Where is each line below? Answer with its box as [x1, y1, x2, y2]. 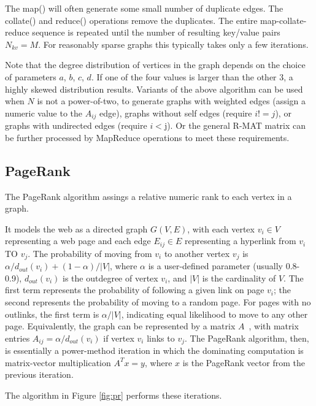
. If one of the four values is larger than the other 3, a [91, 70, 293, 83]
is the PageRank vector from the [182, 356, 305, 369]
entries [5, 331, 30, 344]
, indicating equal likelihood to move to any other [121, 307, 308, 320]
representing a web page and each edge [5, 234, 151, 247]
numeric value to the [5, 106, 83, 119]
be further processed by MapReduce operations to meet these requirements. [5, 131, 290, 144]
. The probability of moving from [28, 247, 152, 259]
